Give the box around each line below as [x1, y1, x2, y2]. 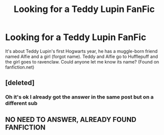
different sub [5, 100, 38, 107]
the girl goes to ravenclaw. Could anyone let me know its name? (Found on [5, 58, 159, 64]
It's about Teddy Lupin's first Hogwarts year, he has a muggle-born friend [5, 48, 158, 54]
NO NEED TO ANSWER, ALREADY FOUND [5, 115, 136, 123]
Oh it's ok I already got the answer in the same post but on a [5, 93, 154, 100]
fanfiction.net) [5, 64, 35, 70]
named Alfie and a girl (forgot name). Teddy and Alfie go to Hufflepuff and [5, 53, 158, 59]
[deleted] [5, 78, 35, 87]
